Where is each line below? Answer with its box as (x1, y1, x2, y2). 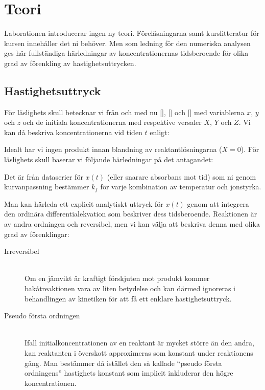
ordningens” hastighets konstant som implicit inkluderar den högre (25, 367, 233, 378)
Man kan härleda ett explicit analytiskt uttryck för (4, 198, 163, 209)
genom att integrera (187, 198, 249, 209)
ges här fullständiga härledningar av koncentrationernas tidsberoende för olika (4, 48, 249, 58)
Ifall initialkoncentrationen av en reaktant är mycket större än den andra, (25, 337, 254, 348)
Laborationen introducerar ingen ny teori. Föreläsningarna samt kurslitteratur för (4, 28, 259, 38)
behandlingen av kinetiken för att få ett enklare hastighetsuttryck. (25, 293, 232, 304)
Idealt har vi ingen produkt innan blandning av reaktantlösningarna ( (4, 144, 222, 155)
